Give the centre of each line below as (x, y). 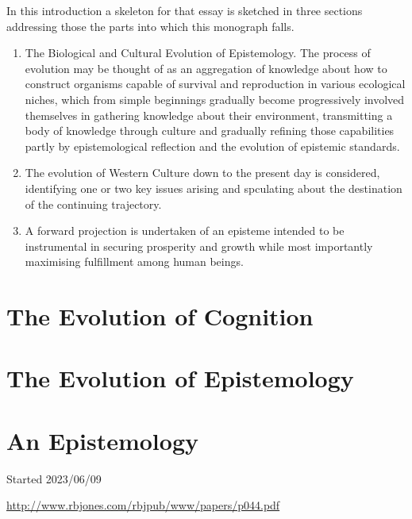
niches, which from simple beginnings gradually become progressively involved (215, 99)
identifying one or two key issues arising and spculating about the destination (214, 188)
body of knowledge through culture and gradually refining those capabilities (210, 131)
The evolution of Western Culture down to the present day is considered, (202, 173)
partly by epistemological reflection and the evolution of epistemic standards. (212, 146)
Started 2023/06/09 (54, 478)
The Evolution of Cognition (160, 316)
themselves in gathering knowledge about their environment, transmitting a (209, 115)
